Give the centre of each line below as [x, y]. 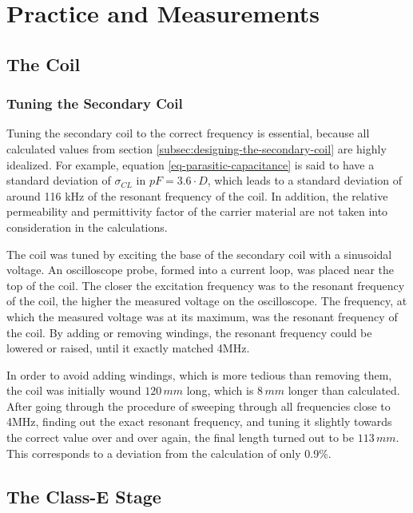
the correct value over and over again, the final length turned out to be [180, 437]
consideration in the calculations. [87, 227]
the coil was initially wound [74, 390]
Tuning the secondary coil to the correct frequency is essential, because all [188, 133]
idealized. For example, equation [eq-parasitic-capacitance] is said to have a [191, 164]
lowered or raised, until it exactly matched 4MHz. [128, 348]
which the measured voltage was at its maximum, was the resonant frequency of [202, 316]
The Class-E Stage [84, 496]
